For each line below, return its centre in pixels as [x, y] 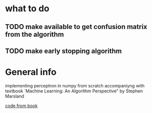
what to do [27, 9]
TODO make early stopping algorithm [63, 51]
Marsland [15, 96]
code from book [21, 106]
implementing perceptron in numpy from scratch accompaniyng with [75, 85]
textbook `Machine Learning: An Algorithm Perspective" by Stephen [74, 91]
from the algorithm [35, 34]
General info [31, 72]
